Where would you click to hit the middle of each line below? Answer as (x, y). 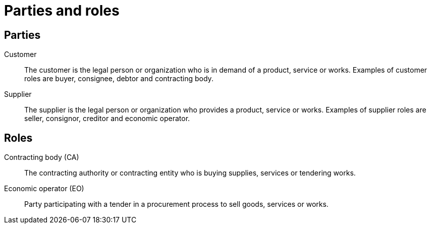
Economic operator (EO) (44, 189)
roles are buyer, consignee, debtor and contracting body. (119, 79)
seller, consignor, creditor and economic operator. (107, 119)
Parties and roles (62, 11)
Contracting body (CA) (42, 157)
